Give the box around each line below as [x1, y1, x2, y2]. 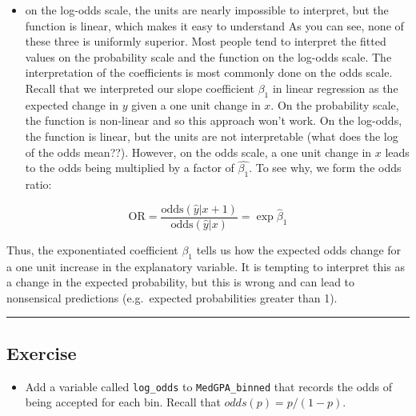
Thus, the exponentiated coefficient [6, 241, 178, 258]
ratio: [25, 176, 52, 193]
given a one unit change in [131, 96, 261, 113]
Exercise [6, 340, 77, 365]
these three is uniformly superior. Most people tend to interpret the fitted [25, 33, 386, 50]
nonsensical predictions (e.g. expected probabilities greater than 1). [6, 289, 338, 306]
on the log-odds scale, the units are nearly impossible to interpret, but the [25, 2, 389, 18]
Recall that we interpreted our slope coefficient [25, 79, 254, 96]
